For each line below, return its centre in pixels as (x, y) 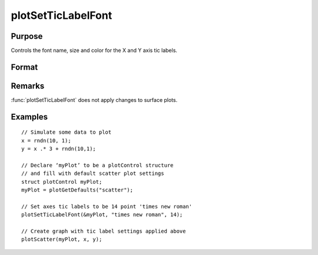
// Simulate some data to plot (67, 132)
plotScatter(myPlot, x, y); (62, 239)
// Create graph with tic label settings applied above (104, 231)
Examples (29, 117)
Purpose (27, 36)
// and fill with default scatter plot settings (93, 173)
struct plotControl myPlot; (62, 182)
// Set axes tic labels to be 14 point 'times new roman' (107, 206)
